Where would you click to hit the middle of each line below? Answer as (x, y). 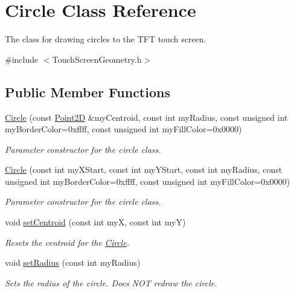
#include (22, 59)
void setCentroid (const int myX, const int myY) (95, 222)
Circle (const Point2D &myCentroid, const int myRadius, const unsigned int (146, 117)
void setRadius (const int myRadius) (73, 262)
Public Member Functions (88, 92)
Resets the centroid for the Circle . (67, 242)
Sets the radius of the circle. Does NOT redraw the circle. (111, 282)
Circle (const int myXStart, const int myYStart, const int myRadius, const (144, 169)
